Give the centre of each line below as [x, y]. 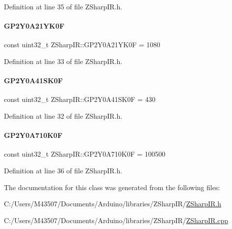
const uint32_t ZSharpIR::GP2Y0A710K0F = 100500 [85, 154]
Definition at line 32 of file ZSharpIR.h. [63, 115]
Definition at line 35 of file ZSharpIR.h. [63, 6]
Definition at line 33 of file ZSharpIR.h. [63, 61]
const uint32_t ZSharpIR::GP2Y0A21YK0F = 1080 [82, 45]
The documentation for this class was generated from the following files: [112, 187]
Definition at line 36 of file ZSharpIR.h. [63, 170]
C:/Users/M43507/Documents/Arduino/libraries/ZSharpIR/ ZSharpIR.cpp [116, 220]
